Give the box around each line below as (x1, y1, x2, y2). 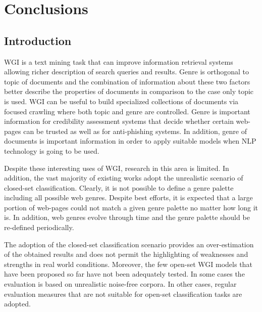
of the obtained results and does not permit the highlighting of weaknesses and (4, 249, 248, 259)
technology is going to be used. (4, 145, 99, 156)
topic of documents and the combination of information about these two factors (4, 76, 250, 86)
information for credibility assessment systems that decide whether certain (4, 116, 234, 126)
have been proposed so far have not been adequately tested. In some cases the (4, 269, 245, 279)
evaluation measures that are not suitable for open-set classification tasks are (4, 288, 242, 299)
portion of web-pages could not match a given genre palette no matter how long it (4, 202, 258, 212)
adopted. (4, 298, 31, 309)
